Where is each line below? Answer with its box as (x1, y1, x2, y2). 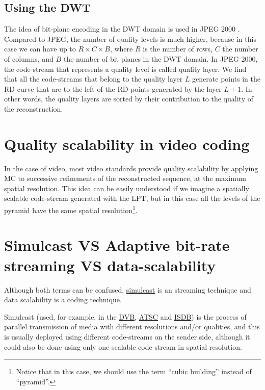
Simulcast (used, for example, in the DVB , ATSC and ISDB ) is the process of (4, 311, 247, 322)
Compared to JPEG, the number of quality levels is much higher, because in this (4, 33, 256, 44)
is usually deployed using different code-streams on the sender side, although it (4, 331, 250, 342)
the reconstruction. (4, 103, 63, 114)
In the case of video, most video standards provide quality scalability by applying (4, 163, 258, 173)
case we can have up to (4, 43, 76, 54)
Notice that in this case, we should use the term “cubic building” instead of (16, 366, 252, 377)
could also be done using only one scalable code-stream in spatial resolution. (4, 341, 242, 352)
